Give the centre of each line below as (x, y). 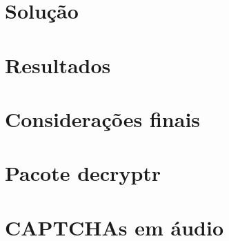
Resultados (58, 65)
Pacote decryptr (83, 173)
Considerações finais (103, 118)
